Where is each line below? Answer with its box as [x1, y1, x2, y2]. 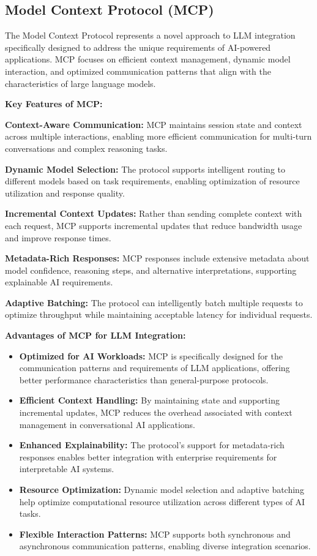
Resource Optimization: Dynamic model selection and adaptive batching [19, 483, 304, 496]
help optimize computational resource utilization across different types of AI [19, 495, 305, 508]
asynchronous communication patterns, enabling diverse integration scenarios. [19, 539, 311, 552]
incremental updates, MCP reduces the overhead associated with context [19, 406, 293, 419]
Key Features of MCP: [5, 97, 103, 110]
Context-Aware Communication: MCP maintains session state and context [5, 118, 302, 130]
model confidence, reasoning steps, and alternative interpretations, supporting [5, 263, 297, 276]
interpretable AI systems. [19, 462, 114, 475]
